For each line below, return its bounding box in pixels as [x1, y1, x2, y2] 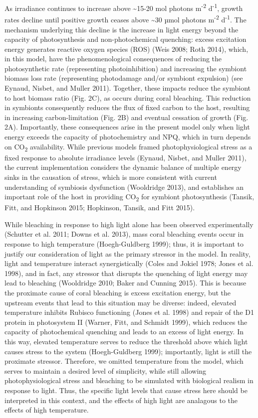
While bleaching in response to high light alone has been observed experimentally [4, 219, 254, 229]
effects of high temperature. [4, 405, 89, 415]
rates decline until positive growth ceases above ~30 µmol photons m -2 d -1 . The [4, 13, 247, 24]
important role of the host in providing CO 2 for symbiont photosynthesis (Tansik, [4, 191, 255, 203]
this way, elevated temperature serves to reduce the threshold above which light [4, 336, 248, 346]
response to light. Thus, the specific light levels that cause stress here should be [4, 385, 248, 395]
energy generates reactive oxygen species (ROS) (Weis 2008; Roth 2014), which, [4, 43, 249, 54]
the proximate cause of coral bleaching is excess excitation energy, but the [4, 287, 231, 297]
